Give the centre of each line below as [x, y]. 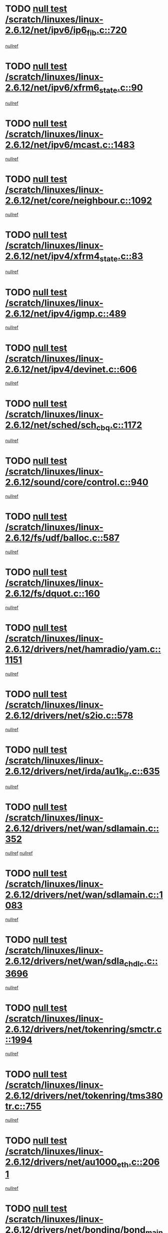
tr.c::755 [23, 1106]
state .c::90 [121, 88]
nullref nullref [19, 853]
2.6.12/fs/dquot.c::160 [53, 593]
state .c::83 [121, 257]
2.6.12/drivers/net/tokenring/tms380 [84, 1095]
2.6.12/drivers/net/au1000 [61, 1162]
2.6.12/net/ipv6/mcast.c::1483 [70, 145]
